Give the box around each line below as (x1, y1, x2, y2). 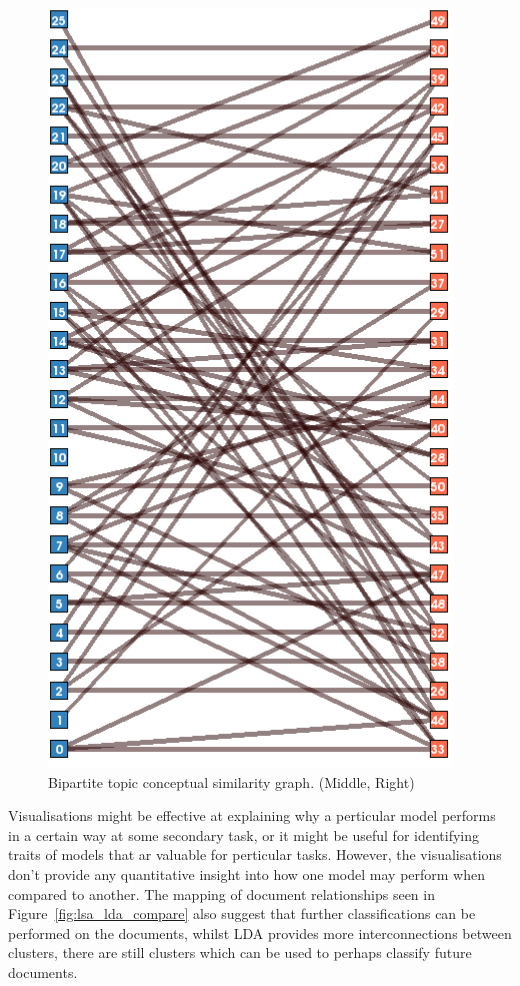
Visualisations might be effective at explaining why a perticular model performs (8, 805, 496, 826)
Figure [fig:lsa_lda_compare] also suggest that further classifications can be (8, 903, 476, 924)
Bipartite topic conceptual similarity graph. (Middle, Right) (48, 771, 415, 792)
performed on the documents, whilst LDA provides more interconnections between (8, 922, 512, 943)
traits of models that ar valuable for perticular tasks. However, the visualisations (8, 844, 502, 865)
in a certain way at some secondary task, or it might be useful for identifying (8, 824, 480, 845)
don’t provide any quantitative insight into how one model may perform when (8, 863, 486, 884)
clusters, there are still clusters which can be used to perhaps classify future (8, 942, 472, 963)
